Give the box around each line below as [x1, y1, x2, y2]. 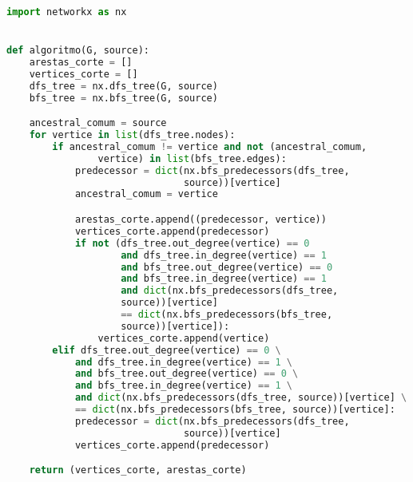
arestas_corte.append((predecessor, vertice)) [74, 214, 327, 225]
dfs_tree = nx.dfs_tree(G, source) [29, 80, 218, 92]
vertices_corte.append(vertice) [97, 332, 270, 344]
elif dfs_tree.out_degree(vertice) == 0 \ [52, 344, 281, 356]
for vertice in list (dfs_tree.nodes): [29, 129, 236, 141]
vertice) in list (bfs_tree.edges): [97, 152, 287, 164]
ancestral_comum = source [29, 117, 167, 129]
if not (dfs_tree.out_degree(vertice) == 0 [74, 237, 310, 249]
